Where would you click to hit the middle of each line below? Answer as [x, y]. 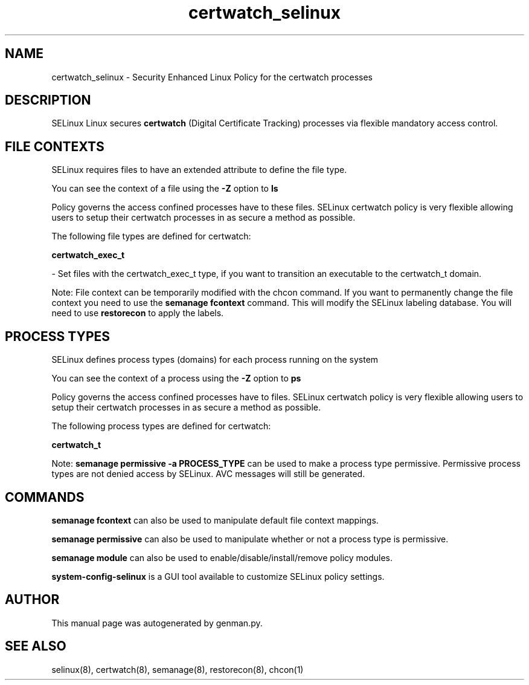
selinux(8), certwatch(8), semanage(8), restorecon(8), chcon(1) [178, 669]
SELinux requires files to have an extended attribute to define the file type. [199, 170]
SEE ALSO [36, 646]
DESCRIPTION [48, 100]
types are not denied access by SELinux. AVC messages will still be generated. [208, 474]
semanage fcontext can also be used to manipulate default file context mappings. [215, 520]
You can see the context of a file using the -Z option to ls [165, 189]
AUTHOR [32, 600]
